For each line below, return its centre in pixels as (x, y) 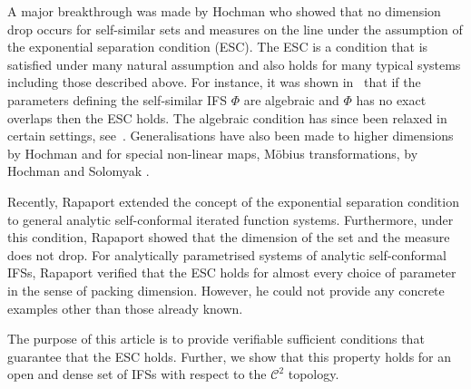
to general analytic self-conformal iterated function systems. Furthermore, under (231, 219)
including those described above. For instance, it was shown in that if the (214, 82)
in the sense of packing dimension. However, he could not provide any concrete (226, 290)
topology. (314, 374)
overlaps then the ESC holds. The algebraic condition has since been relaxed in (227, 117)
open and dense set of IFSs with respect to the (137, 374)
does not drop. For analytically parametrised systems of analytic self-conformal (227, 254)
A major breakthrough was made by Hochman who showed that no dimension (224, 11)
